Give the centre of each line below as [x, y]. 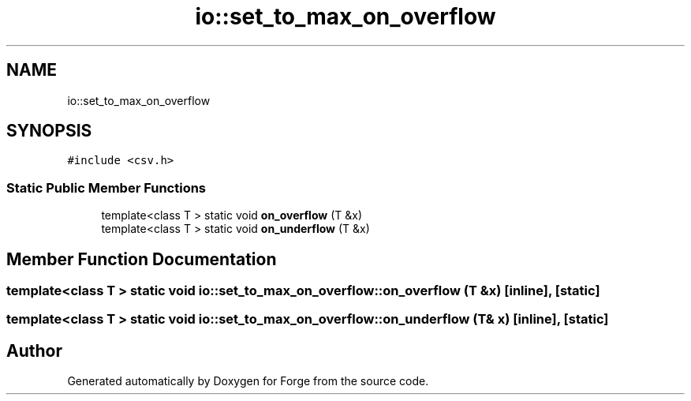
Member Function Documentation [142, 259]
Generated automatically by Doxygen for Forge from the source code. [248, 381]
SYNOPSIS [49, 131]
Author [34, 350]
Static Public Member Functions [106, 187]
